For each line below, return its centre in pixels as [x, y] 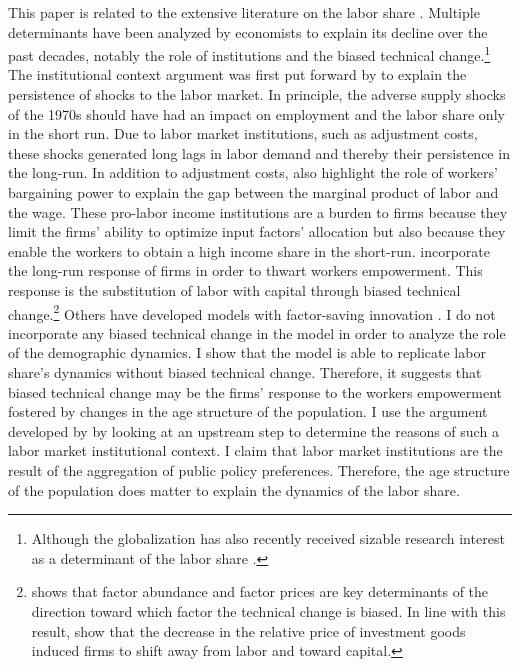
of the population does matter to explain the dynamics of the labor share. [234, 489]
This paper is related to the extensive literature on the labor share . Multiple [244, 12]
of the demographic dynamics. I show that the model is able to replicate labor [247, 352]
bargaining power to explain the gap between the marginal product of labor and [253, 192]
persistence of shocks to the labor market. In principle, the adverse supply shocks [257, 94]
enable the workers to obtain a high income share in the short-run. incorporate [249, 250]
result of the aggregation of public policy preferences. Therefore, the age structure [259, 469]
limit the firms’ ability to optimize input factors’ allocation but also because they [257, 231]
